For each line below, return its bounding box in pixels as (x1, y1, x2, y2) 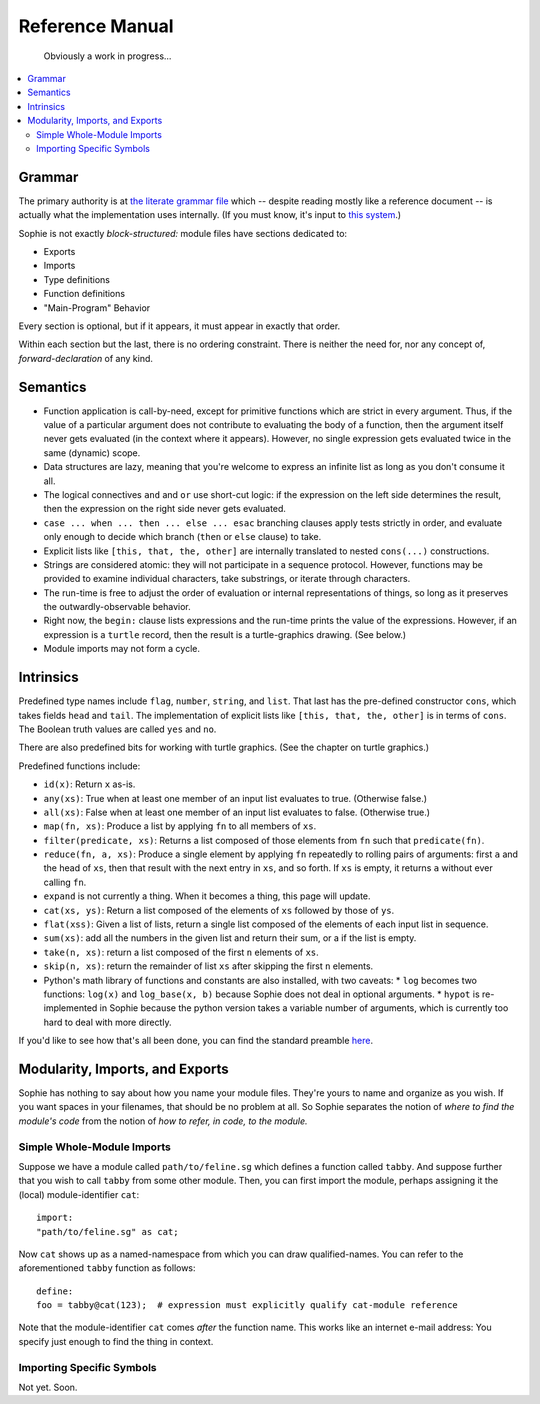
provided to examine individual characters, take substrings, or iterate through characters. (43, 573, 411, 585)
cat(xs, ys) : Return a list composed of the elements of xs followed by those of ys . (43, 904, 395, 916)
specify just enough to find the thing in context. (18, 1335, 214, 1347)
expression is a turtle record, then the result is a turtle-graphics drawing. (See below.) (43, 628, 407, 640)
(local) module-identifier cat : (18, 1188, 140, 1200)
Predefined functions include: (18, 760, 141, 772)
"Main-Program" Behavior (43, 301, 151, 314)
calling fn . (43, 876, 87, 888)
